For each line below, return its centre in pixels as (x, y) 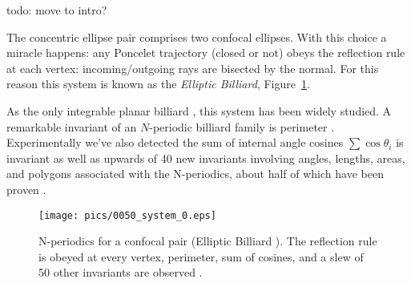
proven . (26, 189)
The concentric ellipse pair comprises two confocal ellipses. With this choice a (197, 36)
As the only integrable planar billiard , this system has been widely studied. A (199, 110)
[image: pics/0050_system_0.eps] (127, 215)
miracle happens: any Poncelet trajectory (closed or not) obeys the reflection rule (206, 53)
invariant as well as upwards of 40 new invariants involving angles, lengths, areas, (206, 158)
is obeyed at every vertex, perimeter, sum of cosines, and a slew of (201, 256)
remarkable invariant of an (72, 126)
